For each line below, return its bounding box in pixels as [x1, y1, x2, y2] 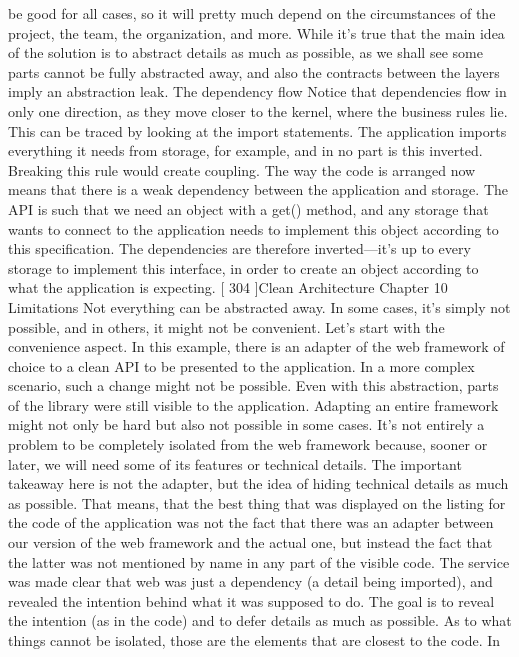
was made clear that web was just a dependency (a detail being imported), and [8, 571, 493, 592]
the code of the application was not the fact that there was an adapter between [8, 512, 494, 533]
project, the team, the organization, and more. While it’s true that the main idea [8, 22, 505, 43]
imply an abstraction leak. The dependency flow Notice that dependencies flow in [8, 81, 507, 102]
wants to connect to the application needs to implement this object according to [8, 218, 499, 239]
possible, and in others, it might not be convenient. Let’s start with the [8, 316, 445, 337]
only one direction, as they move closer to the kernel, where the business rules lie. [8, 100, 508, 121]
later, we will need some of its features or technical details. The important [8, 453, 462, 474]
